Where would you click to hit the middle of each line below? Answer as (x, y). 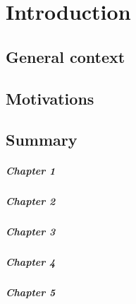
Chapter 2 (31, 201)
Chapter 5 (31, 292)
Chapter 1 (31, 171)
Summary (42, 140)
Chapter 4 (31, 262)
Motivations (50, 98)
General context (66, 56)
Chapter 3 (31, 232)
